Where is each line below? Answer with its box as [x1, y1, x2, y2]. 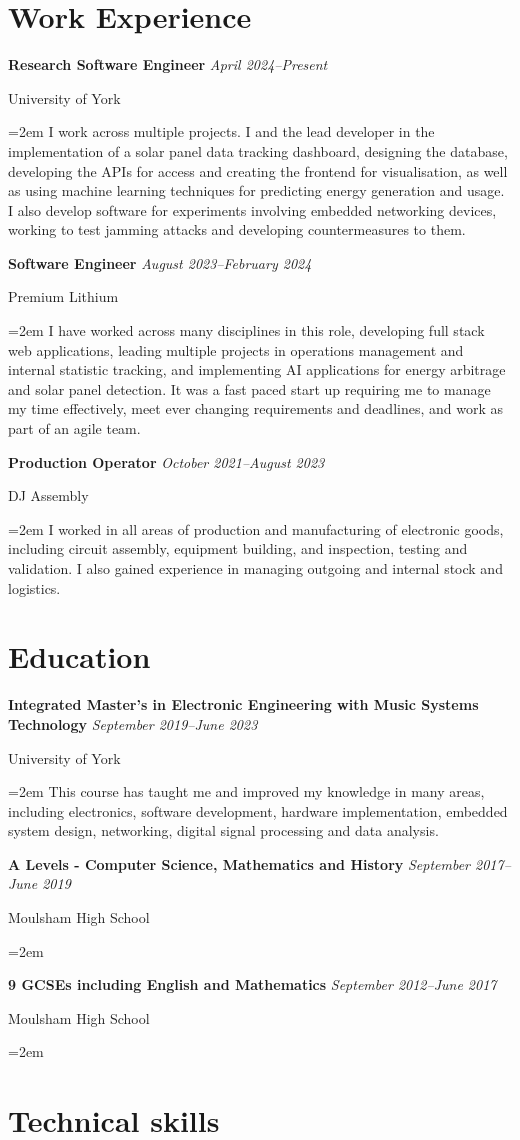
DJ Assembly [8, 485, 89, 506]
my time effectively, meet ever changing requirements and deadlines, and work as [8, 398, 503, 419]
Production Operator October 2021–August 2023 [8, 451, 325, 472]
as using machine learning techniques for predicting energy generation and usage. [8, 180, 505, 201]
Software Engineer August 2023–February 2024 [8, 252, 312, 273]
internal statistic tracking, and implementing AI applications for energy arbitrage [8, 359, 506, 380]
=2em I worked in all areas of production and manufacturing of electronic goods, [8, 518, 504, 539]
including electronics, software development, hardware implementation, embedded [8, 800, 508, 821]
